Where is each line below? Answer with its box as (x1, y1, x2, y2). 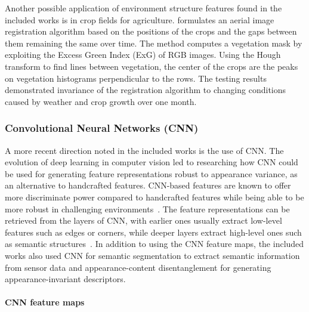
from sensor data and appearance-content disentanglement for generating (5, 261, 271, 273)
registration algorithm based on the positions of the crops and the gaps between (5, 25, 297, 38)
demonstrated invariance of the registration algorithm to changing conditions (5, 84, 286, 96)
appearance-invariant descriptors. (5, 273, 126, 285)
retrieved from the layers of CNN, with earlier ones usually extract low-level (5, 214, 282, 227)
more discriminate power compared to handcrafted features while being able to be (5, 190, 304, 203)
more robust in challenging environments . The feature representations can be (5, 202, 290, 215)
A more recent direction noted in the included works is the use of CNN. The (5, 144, 284, 156)
